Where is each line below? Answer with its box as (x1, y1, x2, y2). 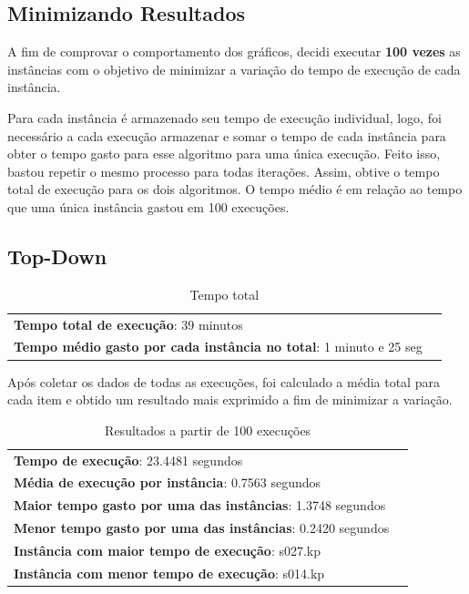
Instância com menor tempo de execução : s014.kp (14, 563, 325, 582)
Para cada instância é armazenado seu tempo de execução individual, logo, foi (7, 108, 442, 127)
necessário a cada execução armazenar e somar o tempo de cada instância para (7, 126, 446, 145)
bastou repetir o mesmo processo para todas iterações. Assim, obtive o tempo (7, 161, 440, 180)
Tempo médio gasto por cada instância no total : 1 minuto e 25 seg (14, 337, 423, 356)
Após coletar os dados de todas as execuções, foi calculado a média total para (7, 372, 440, 391)
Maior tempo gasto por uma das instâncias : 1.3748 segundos (14, 496, 386, 515)
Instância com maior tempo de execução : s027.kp (14, 540, 321, 559)
